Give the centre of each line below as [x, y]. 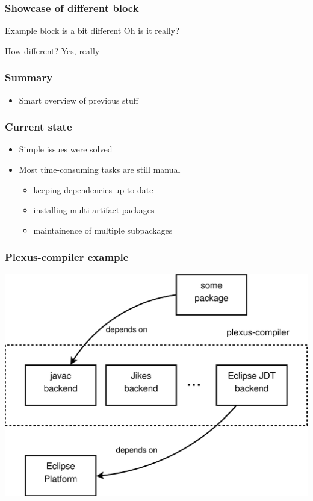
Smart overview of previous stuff [79, 100]
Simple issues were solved [66, 149]
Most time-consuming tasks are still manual [100, 170]
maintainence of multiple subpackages [103, 230]
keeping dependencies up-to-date [93, 189]
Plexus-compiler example [67, 257]
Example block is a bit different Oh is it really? [92, 30]
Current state [39, 127]
